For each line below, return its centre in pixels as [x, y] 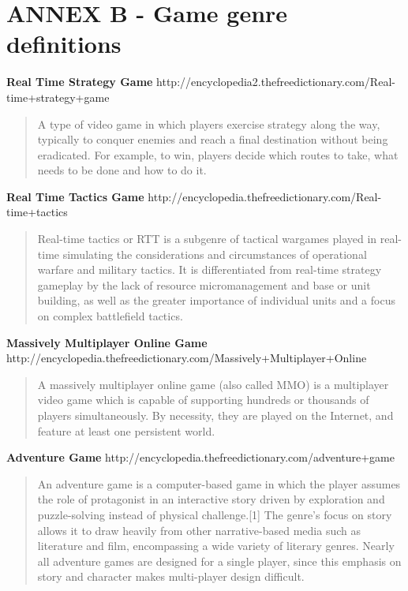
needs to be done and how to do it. [122, 170]
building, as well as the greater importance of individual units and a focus [216, 300]
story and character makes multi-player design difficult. [171, 576]
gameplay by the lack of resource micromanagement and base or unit [204, 284]
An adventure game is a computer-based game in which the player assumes [219, 483]
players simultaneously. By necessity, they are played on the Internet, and [215, 415]
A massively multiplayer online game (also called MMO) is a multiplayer [213, 384]
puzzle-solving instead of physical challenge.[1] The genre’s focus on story [215, 514]
